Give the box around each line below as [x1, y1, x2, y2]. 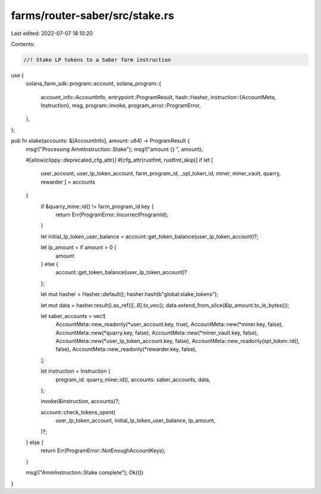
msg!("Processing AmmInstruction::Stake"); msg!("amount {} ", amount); [26, 146, 203, 153]
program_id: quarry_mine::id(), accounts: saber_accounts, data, [55, 376, 211, 383]
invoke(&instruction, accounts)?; [40, 398, 120, 405]
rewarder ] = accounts [40, 178, 96, 185]
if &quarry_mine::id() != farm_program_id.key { [40, 203, 154, 210]
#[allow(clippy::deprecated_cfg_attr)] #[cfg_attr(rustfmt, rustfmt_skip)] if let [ [26, 156, 213, 163]
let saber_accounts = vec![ [40, 312, 106, 319]
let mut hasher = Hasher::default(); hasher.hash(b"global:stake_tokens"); [40, 291, 219, 298]
